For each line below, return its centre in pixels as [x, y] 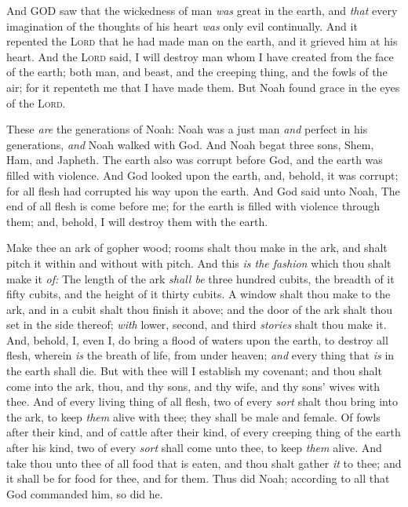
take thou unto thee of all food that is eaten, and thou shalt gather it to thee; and [204, 463]
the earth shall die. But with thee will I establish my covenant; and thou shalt [194, 371]
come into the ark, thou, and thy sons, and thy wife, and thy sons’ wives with [193, 386]
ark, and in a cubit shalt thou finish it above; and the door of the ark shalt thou [199, 309]
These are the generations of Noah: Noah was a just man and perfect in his [187, 129]
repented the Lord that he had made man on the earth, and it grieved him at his [202, 41]
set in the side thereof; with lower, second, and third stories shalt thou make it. [197, 325]
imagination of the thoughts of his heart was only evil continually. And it [182, 26]
